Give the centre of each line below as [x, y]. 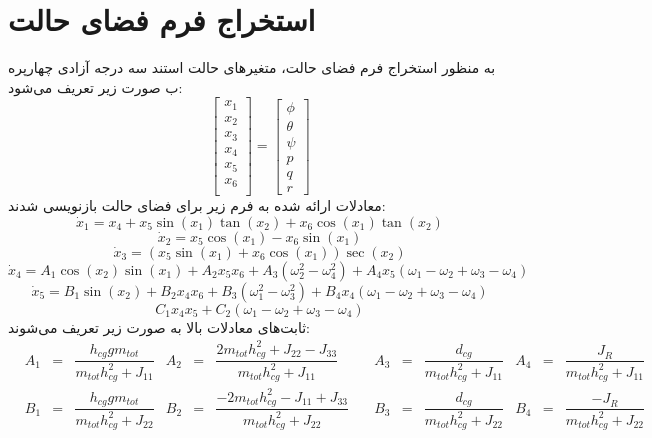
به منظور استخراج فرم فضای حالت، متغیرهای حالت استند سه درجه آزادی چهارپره [252, 67]
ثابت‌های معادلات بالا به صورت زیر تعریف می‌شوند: [159, 326]
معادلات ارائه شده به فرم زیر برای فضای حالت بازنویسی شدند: [197, 205]
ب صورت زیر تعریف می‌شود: [95, 86]
